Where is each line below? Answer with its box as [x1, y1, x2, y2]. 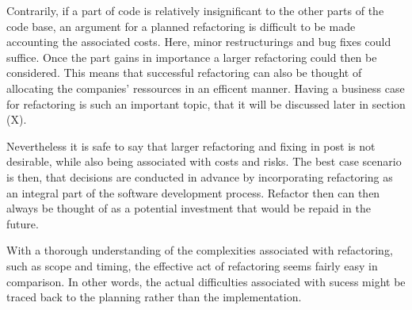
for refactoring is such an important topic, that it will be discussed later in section [6, 95, 406, 112]
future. [6, 215, 39, 232]
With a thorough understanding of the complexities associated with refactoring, [6, 242, 393, 258]
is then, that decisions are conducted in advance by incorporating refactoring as [6, 168, 393, 185]
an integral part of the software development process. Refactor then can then [6, 184, 380, 201]
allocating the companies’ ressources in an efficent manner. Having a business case [6, 79, 405, 96]
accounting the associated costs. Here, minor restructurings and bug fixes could [6, 33, 391, 50]
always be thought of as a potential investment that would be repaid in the [6, 200, 371, 216]
